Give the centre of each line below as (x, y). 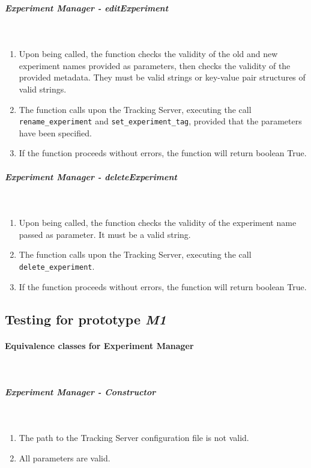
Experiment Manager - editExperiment (87, 8)
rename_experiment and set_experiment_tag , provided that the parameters (160, 121)
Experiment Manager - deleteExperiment (91, 176)
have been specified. (55, 132)
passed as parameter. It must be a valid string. (105, 234)
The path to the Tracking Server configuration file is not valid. (134, 438)
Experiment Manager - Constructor (80, 391)
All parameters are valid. (65, 458)
